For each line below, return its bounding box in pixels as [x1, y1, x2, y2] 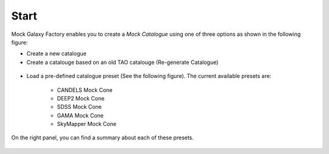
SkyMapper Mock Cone [57, 121, 117, 128]
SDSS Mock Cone [57, 103, 102, 111]
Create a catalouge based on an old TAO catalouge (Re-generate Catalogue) [26, 58, 219, 66]
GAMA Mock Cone [57, 111, 104, 119]
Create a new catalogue [26, 50, 87, 57]
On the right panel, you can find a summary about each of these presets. [11, 134, 194, 141]
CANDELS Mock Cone [57, 86, 113, 94]
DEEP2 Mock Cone [57, 94, 105, 102]
